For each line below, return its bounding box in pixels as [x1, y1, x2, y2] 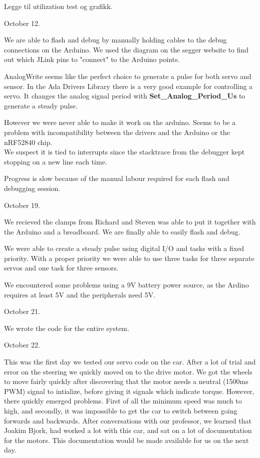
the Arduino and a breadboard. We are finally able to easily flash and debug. [4, 226, 240, 236]
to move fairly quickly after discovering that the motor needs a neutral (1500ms [4, 376, 248, 386]
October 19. [4, 199, 40, 210]
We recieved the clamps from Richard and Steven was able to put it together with [4, 216, 256, 227]
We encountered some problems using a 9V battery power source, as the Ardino [4, 279, 249, 290]
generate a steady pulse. [4, 100, 78, 110]
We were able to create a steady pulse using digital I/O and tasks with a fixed [4, 243, 244, 253]
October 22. [4, 339, 40, 350]
